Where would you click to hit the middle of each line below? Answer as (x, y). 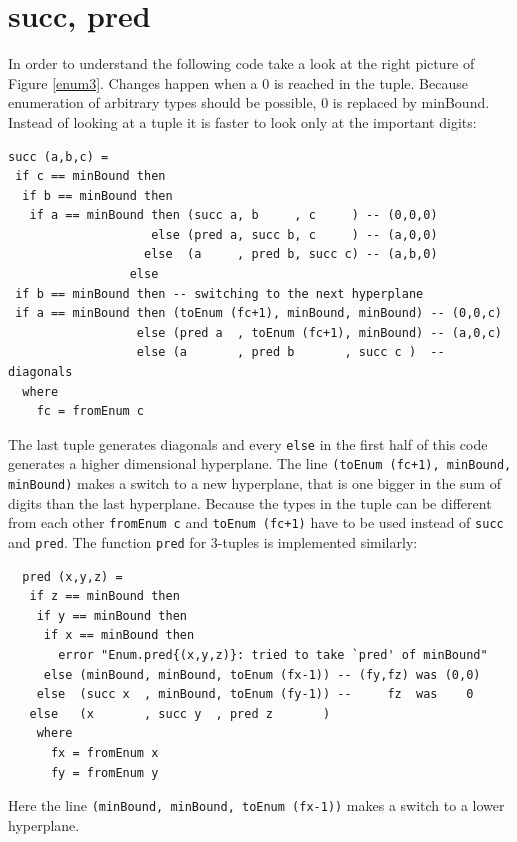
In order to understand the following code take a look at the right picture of (241, 63)
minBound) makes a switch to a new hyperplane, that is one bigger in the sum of (254, 483)
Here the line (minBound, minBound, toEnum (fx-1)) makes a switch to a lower (256, 805)
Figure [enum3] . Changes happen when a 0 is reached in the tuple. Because (238, 82)
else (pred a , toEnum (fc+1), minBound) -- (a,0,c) (319, 332)
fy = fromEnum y (104, 772)
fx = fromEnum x (104, 753)
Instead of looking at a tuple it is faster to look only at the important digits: (242, 121)
